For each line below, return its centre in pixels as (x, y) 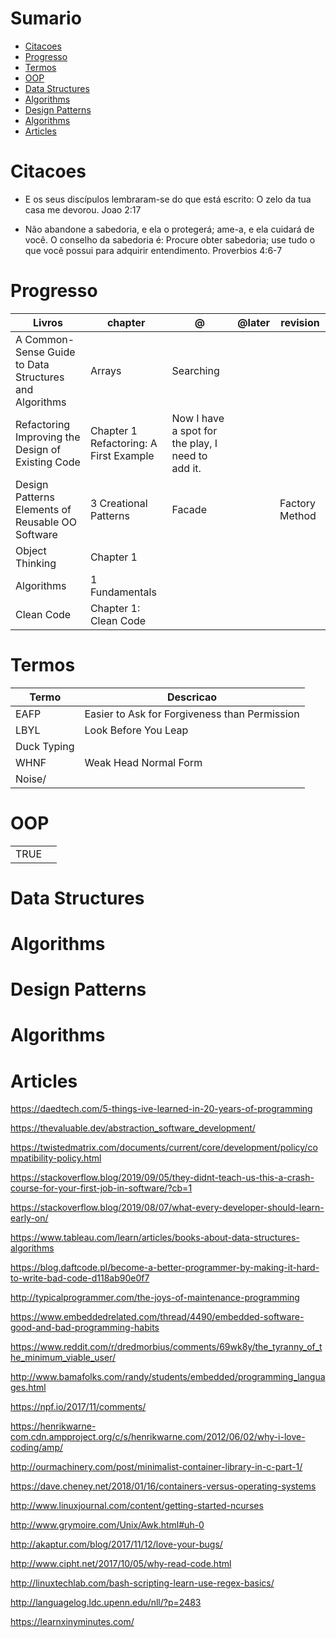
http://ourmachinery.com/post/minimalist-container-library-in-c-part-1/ (156, 1467)
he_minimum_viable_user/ (63, 1358)
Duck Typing (45, 746)
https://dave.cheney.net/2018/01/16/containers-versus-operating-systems (163, 1486)
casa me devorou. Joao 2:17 (83, 209)
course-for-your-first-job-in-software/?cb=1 (101, 1188)
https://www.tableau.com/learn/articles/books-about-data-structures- (155, 1238)
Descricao (192, 697)
